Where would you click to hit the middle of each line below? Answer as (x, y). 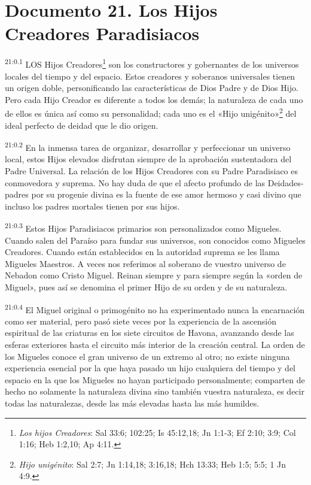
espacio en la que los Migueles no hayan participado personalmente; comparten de (155, 379)
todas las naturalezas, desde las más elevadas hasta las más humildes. (132, 403)
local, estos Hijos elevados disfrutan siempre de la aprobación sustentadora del (148, 159)
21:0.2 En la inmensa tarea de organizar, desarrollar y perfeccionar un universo (148, 146)
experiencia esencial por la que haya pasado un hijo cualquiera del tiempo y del (150, 368)
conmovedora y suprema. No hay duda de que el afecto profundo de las (135, 182)
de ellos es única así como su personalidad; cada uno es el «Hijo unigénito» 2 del (151, 112)
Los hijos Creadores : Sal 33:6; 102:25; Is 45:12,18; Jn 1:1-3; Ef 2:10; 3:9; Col (157, 432)
